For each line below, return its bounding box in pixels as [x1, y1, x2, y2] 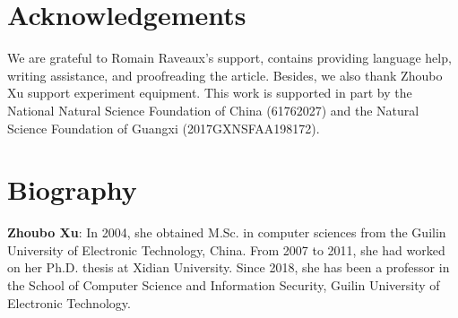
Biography [7, 171, 137, 208]
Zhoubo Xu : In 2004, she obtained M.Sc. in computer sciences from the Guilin [7, 223, 446, 242]
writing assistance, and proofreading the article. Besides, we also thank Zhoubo [7, 65, 443, 84]
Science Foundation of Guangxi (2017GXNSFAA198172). [7, 118, 320, 137]
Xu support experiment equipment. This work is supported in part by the [7, 83, 412, 102]
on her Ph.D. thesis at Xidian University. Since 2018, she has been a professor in [7, 258, 450, 277]
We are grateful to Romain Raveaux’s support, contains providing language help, [7, 48, 452, 67]
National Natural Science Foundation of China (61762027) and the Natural [7, 100, 419, 119]
